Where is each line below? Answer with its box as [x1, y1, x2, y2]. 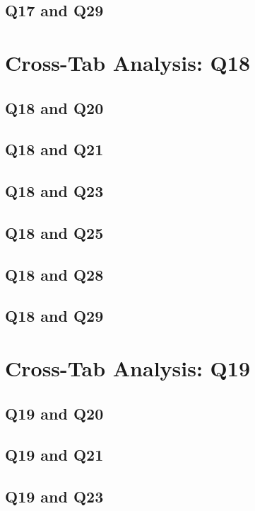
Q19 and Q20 [5, 402, 104, 424]
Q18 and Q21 [5, 138, 104, 160]
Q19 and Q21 [5, 444, 104, 466]
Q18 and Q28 [5, 263, 104, 285]
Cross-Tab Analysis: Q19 [5, 354, 250, 383]
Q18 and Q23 [5, 180, 104, 202]
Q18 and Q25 [5, 221, 104, 243]
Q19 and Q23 [5, 485, 104, 507]
